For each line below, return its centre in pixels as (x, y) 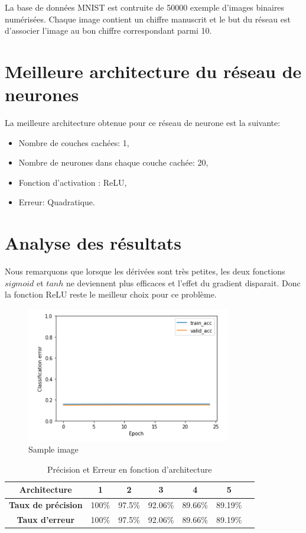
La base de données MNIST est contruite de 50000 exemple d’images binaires (145, 7)
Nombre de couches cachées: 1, (74, 142)
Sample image (53, 449)
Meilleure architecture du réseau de (153, 71)
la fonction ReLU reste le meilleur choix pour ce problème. (111, 294)
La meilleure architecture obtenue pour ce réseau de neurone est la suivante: (143, 123)
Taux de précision (46, 505)
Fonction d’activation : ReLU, (73, 182)
